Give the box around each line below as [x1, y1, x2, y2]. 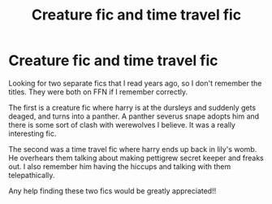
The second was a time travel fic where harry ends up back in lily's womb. [8, 144, 257, 154]
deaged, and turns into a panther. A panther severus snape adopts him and [8, 111, 260, 121]
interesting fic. [8, 128, 57, 138]
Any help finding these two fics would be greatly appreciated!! [8, 185, 217, 196]
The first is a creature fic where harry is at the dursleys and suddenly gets [8, 102, 257, 112]
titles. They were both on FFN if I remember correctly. [8, 87, 188, 97]
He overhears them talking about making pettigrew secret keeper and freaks [8, 153, 264, 163]
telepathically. [8, 170, 55, 180]
